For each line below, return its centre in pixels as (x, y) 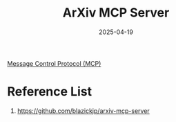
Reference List (49, 92)
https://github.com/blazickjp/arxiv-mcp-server (83, 111)
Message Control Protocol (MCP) (54, 63)
